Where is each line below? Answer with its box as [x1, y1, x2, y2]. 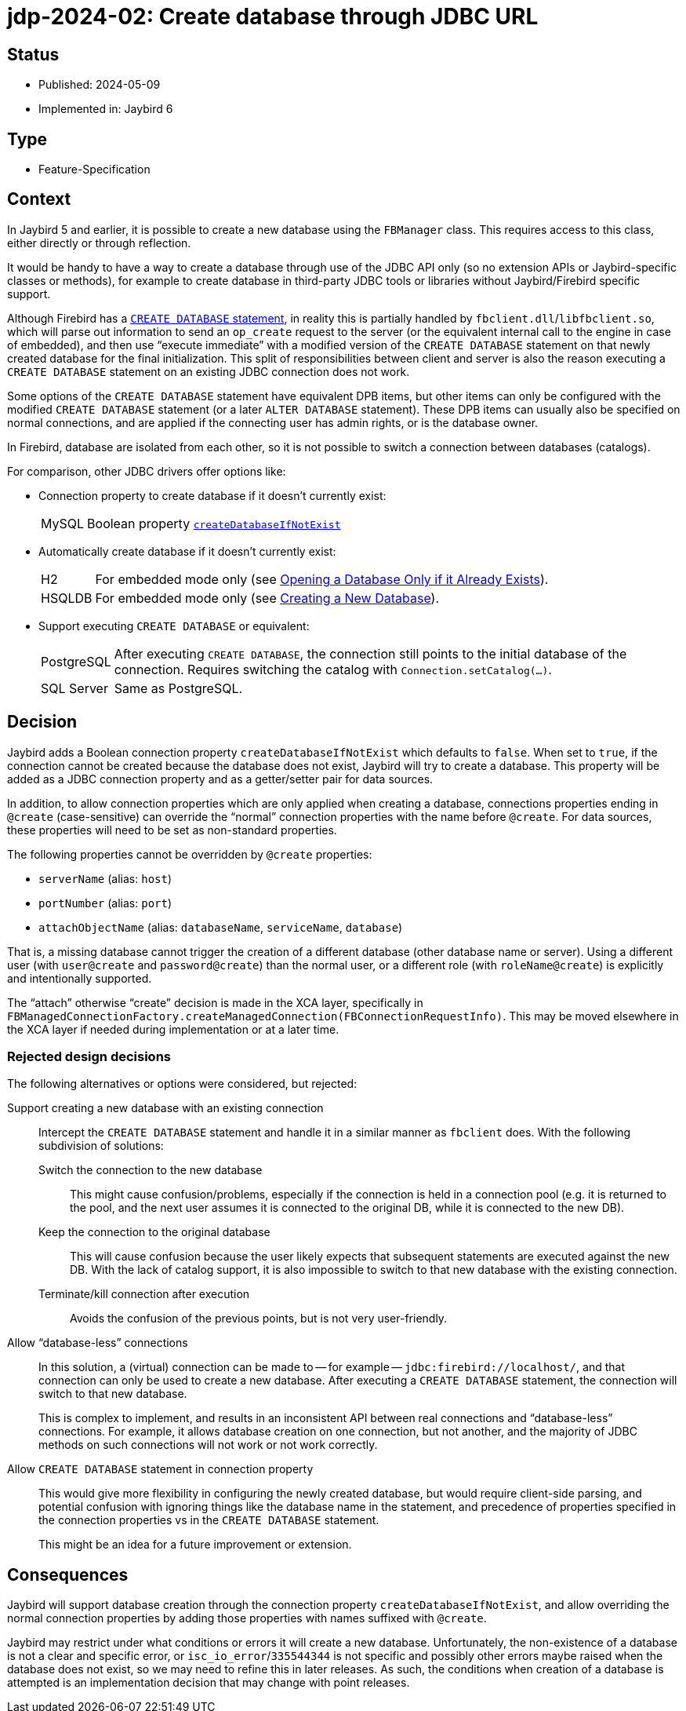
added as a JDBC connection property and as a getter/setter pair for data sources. [7, 772, 434, 786]
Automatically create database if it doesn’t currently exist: [38, 544, 336, 558]
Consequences [7, 1564, 129, 1585]
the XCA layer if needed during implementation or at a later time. [7, 1022, 339, 1036]
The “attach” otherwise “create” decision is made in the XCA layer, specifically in [7, 995, 423, 1009]
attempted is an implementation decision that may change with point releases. [7, 1676, 410, 1690]
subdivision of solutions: [38, 1139, 164, 1153]
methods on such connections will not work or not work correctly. [38, 1438, 378, 1452]
